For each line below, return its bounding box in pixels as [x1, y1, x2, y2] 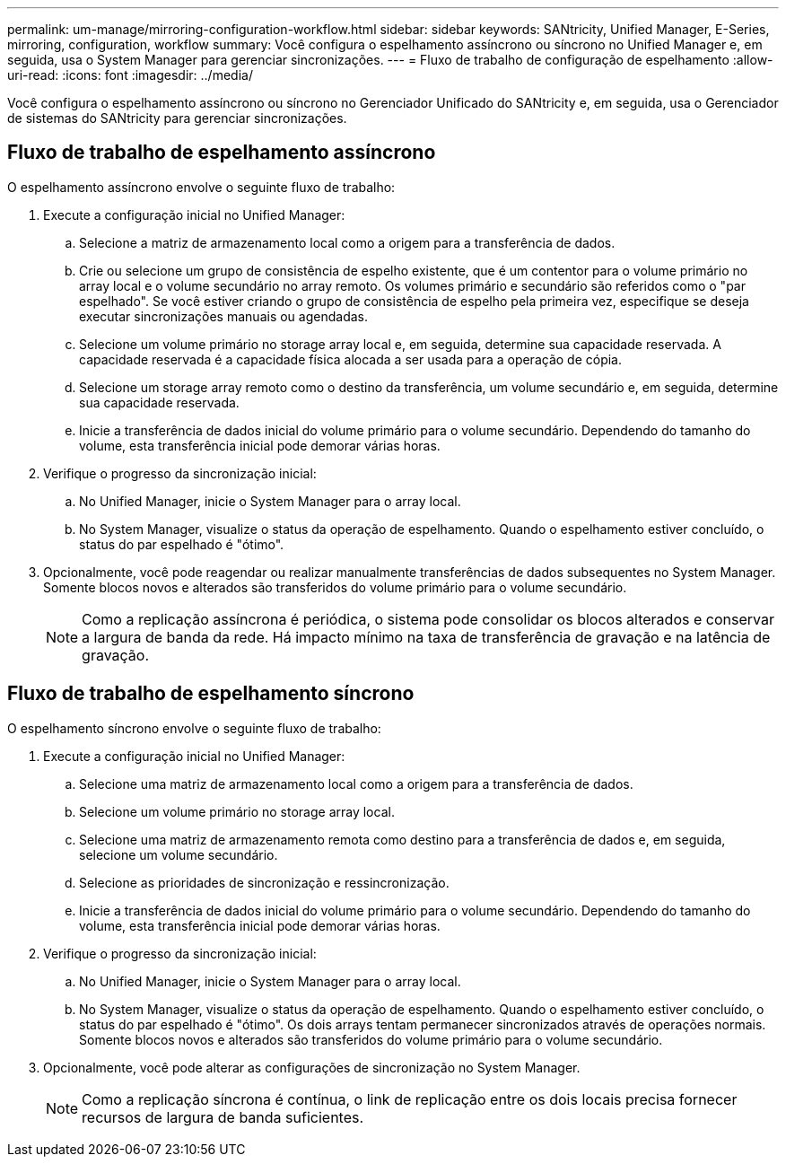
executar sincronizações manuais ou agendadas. [79, 308, 368, 324]
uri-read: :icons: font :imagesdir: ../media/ [7, 67, 253, 83]
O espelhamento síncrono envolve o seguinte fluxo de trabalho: [7, 720, 381, 736]
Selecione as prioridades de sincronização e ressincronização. [79, 874, 450, 890]
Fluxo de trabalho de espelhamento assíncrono [7, 141, 436, 164]
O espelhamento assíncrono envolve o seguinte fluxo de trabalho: [7, 179, 396, 195]
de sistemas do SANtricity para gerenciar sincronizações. [7, 110, 347, 126]
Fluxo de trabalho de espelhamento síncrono [7, 682, 415, 705]
